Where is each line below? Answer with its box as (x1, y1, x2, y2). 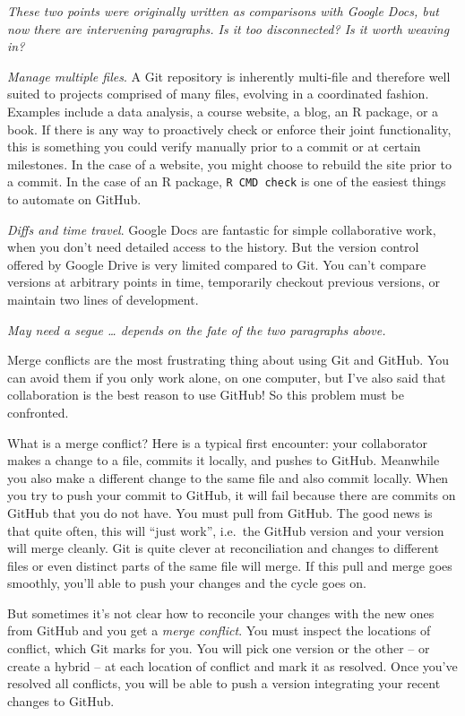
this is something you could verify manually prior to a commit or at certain (7, 137, 421, 156)
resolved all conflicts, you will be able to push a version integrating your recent (7, 674, 441, 693)
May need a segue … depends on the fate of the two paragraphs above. (7, 320, 386, 339)
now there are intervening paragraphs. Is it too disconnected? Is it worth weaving (7, 19, 450, 38)
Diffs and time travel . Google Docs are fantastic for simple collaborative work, (7, 220, 436, 238)
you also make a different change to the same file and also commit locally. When (7, 468, 449, 487)
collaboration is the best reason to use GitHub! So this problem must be (7, 385, 404, 404)
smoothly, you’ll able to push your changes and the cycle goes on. (7, 574, 366, 592)
